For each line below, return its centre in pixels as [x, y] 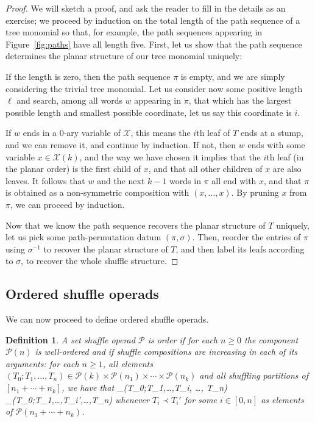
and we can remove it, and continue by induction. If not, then [121, 144]
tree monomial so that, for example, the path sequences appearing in [134, 32]
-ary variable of [92, 133]
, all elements [128, 363]
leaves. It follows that [45, 180]
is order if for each [182, 339]
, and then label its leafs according [240, 249]
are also [287, 169]
